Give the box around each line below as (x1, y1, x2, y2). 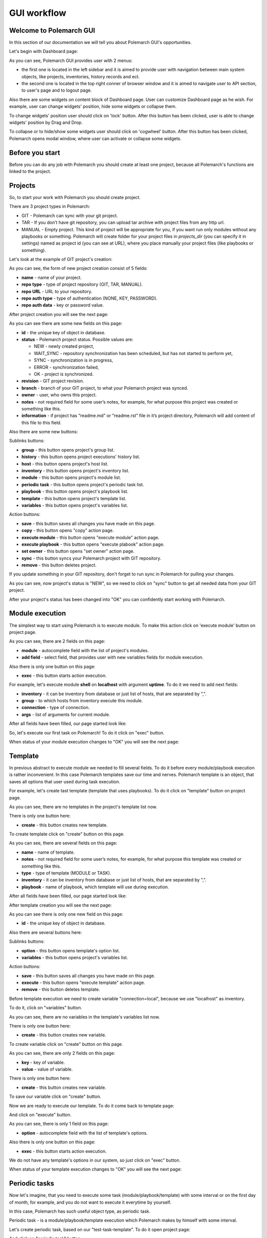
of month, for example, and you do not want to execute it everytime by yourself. (9, 1199, 172, 1205)
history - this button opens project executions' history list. (21, 454, 140, 460)
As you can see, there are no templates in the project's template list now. (9, 804, 158, 810)
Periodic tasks (9, 1179, 54, 1188)
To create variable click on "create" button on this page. (9, 1041, 123, 1047)
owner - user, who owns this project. (21, 392, 97, 398)
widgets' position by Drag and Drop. (9, 119, 83, 125)
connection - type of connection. (21, 705, 90, 711)
